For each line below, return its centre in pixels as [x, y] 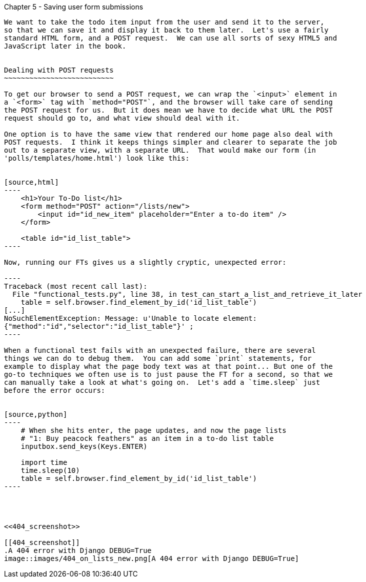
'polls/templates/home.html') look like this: [97, 158]
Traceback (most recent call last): [76, 286]
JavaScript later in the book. [65, 46]
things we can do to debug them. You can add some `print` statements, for [158, 358]
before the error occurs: [55, 390]
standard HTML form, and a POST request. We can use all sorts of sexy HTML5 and [170, 38]
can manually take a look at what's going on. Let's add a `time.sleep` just [162, 382]
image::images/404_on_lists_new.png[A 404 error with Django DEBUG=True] [152, 558]
